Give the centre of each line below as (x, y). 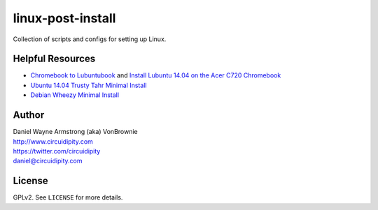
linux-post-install (64, 18)
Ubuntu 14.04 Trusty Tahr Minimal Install (89, 85)
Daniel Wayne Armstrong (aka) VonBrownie (75, 132)
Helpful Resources (54, 59)
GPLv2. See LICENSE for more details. (68, 197)
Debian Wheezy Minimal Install (75, 95)
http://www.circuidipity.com (53, 141)
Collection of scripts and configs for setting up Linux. (90, 39)
